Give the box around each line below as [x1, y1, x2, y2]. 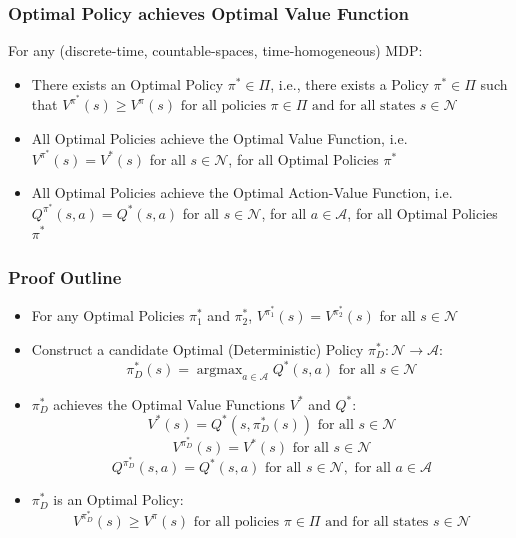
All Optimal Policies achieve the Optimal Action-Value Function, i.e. [31, 182, 453, 203]
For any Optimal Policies [31, 305, 185, 326]
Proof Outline [8, 265, 122, 290]
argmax [196, 363, 243, 378]
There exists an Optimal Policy [31, 73, 224, 94]
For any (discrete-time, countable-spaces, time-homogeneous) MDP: [8, 40, 423, 61]
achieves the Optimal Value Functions [53, 393, 286, 414]
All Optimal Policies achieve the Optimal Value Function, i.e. [31, 128, 408, 149]
